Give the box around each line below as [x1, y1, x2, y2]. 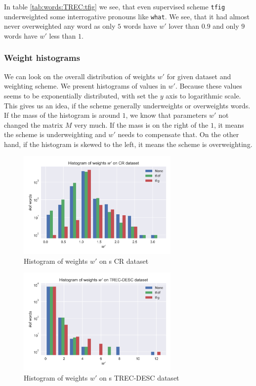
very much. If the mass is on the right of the [74, 119, 209, 130]
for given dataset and [167, 71, 231, 81]
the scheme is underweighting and [4, 129, 106, 140]
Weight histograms [4, 51, 80, 64]
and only [213, 21, 239, 31]
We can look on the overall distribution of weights [4, 71, 155, 81]
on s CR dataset [99, 255, 149, 266]
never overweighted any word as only [4, 21, 116, 31]
